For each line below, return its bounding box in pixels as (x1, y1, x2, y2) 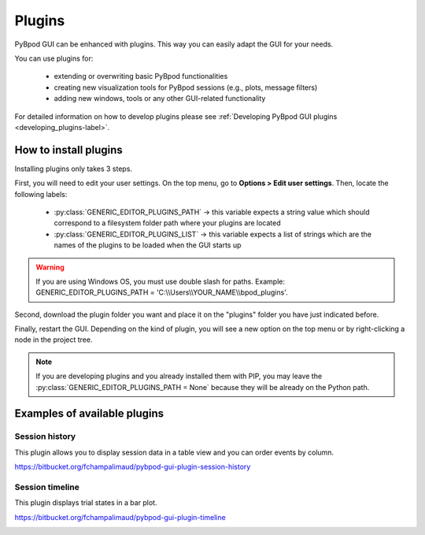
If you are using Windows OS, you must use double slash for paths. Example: (35, 277, 286, 286)
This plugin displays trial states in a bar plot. (14, 498, 157, 507)
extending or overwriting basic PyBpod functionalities (54, 72, 228, 81)
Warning (35, 262, 65, 272)
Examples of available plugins (14, 407, 164, 421)
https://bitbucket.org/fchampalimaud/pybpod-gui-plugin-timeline (14, 512, 226, 522)
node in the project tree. (14, 335, 93, 344)
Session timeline (14, 481, 80, 492)
